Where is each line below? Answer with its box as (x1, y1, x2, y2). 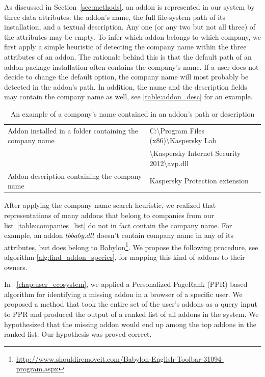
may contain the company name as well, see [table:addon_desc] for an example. (4, 91, 253, 102)
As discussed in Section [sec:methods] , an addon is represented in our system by (4, 2, 255, 12)
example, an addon (4, 230, 63, 240)
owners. (4, 261, 28, 272)
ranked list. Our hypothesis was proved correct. (4, 329, 152, 339)
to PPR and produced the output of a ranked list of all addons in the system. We (4, 308, 259, 319)
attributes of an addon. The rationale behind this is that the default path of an (4, 51, 252, 62)
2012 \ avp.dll (149, 157, 189, 168)
